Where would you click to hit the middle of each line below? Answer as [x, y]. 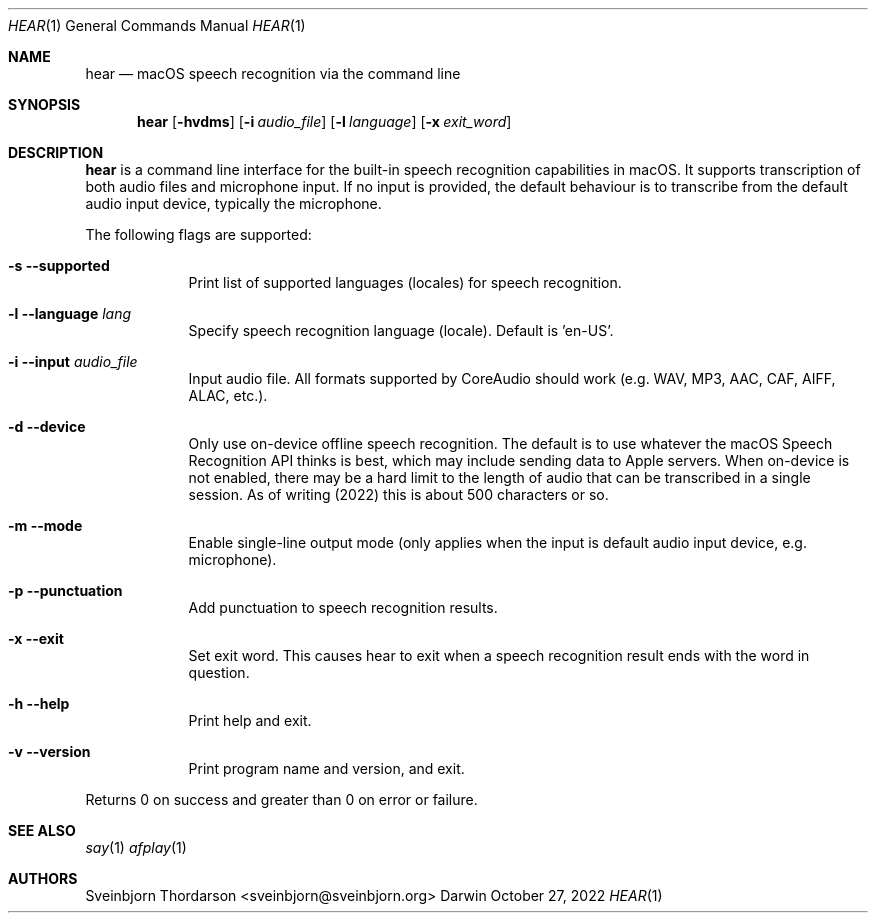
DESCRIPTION [56, 152]
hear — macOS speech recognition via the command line [273, 73]
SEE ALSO [42, 830]
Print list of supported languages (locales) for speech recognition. [405, 282]
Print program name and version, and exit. [326, 768]
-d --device [47, 426]
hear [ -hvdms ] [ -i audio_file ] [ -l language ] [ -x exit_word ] [324, 121]
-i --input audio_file [73, 361]
